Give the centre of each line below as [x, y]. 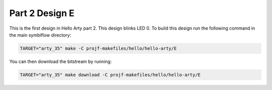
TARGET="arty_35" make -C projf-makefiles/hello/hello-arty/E [98, 48]
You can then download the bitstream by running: [60, 61]
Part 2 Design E [42, 13]
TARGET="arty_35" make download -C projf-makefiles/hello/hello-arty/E [110, 75]
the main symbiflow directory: [40, 35]
